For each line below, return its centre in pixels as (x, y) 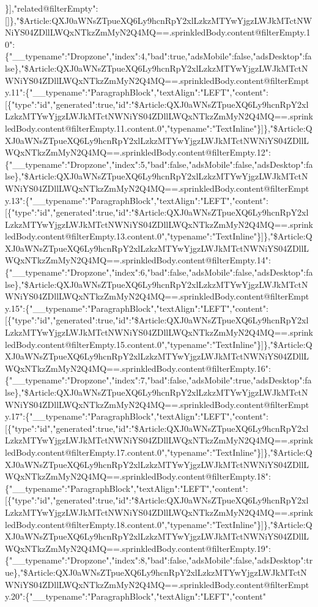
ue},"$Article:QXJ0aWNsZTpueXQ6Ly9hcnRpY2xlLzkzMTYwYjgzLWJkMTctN (156, 572)
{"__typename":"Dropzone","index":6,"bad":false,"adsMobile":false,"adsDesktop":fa (159, 272)
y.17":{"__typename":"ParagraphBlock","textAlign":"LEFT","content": (137, 416)
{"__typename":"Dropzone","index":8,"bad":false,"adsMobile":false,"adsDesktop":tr (159, 560)
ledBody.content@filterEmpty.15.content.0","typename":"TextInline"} (133, 344)
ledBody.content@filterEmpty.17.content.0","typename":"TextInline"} (133, 452)
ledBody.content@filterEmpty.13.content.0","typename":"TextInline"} (133, 236)
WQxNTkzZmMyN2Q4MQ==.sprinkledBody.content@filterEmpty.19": (138, 548)
